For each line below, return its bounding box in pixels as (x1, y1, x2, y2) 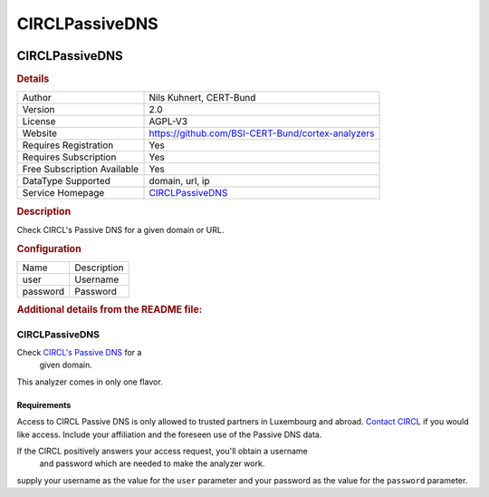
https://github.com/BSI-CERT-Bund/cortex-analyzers (149, 127, 375, 140)
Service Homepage (22, 187, 105, 200)
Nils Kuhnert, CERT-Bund (149, 92, 256, 104)
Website (22, 127, 58, 140)
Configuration (16, 242, 81, 255)
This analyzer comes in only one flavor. (16, 376, 163, 387)
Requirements (16, 399, 72, 410)
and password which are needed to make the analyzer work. (39, 458, 265, 469)
